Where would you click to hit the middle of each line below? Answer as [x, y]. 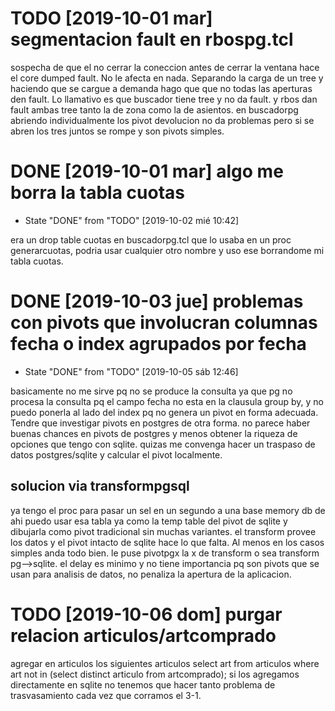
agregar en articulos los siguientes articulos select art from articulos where [165, 663]
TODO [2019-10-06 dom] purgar [146, 614]
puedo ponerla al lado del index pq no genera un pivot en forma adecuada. [164, 412]
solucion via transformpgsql [100, 486]
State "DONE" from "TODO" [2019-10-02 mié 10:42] [132, 220]
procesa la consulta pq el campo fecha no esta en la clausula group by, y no [167, 401]
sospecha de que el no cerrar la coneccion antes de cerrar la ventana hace [165, 67]
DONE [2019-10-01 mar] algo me [147, 171]
